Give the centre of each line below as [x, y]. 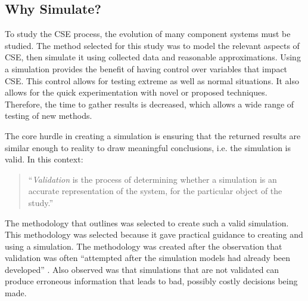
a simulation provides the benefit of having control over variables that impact [146, 68]
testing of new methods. [49, 116]
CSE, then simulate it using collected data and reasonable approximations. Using [153, 57]
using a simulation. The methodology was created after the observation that [144, 246]
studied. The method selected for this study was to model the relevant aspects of [152, 45]
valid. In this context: [44, 159]
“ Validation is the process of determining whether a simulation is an [153, 179]
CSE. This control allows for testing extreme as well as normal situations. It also [152, 80]
